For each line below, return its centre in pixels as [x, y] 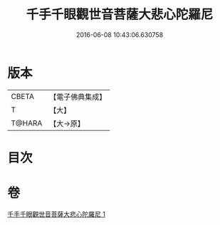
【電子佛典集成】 [78, 97]
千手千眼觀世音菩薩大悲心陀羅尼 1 [56, 214]
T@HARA [27, 123]
